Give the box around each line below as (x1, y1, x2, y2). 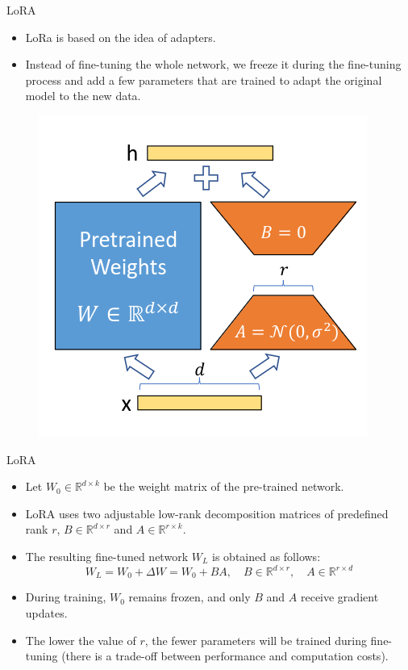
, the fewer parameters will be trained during (144, 631, 367, 648)
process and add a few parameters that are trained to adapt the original (25, 71, 382, 88)
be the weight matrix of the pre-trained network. (103, 478, 344, 495)
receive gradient (300, 588, 379, 605)
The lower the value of (25, 631, 136, 648)
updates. (25, 605, 68, 622)
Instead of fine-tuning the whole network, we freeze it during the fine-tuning (25, 56, 402, 73)
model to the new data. (25, 87, 141, 104)
